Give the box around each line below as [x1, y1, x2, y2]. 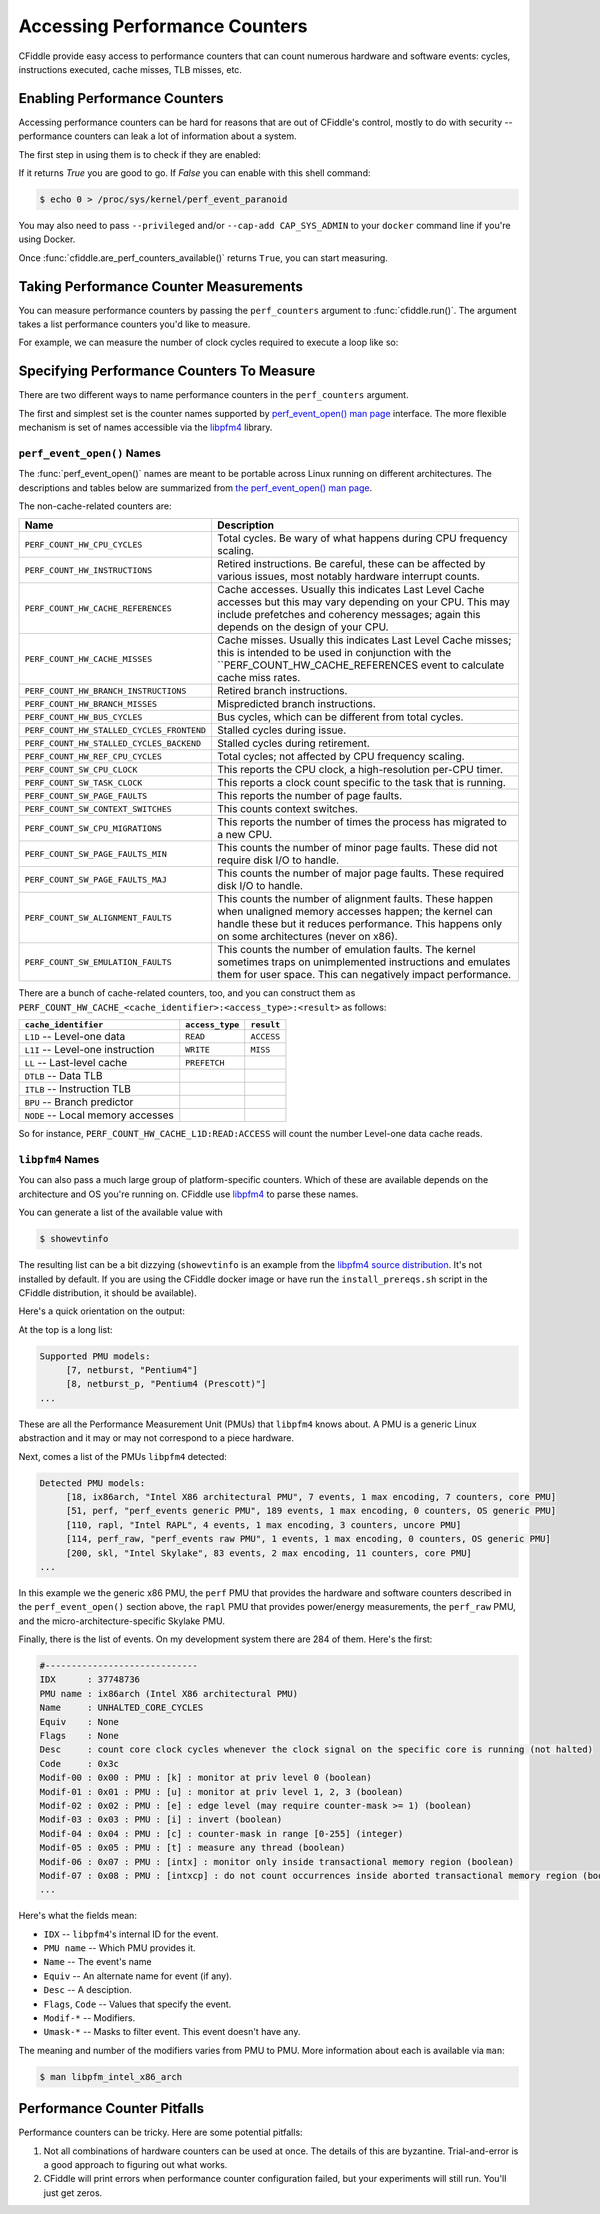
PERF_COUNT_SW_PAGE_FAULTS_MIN [24, 848, 167, 859]
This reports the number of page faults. [216, 789, 403, 803]
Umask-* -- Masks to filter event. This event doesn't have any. [43, 2026, 301, 2038]
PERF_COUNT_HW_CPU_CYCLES [24, 539, 143, 550]
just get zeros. [43, 2186, 103, 2199]
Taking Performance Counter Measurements [18, 278, 304, 295]
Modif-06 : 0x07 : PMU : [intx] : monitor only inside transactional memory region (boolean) [39, 1856, 515, 1867]
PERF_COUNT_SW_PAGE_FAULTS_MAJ [24, 874, 167, 885]
